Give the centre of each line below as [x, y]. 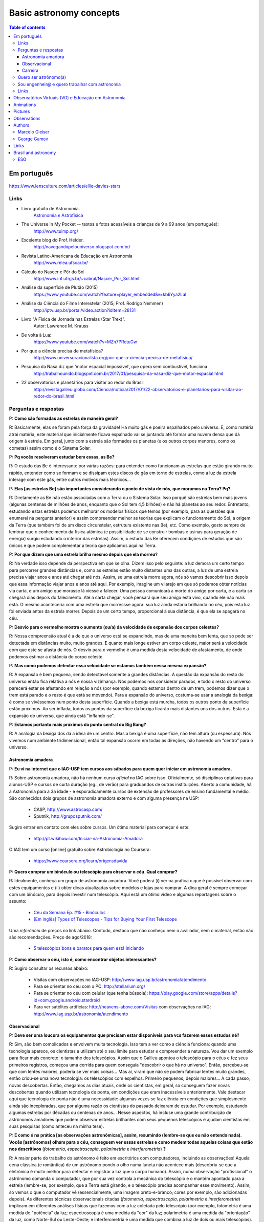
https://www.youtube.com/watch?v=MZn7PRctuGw [85, 342]
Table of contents [27, 27]
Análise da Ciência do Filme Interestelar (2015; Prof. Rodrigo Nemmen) [92, 304]
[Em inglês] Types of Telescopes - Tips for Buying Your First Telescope [105, 919]
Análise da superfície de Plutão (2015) [60, 287]
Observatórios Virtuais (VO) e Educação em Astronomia [69, 98]
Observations [27, 118]
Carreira [30, 70]
